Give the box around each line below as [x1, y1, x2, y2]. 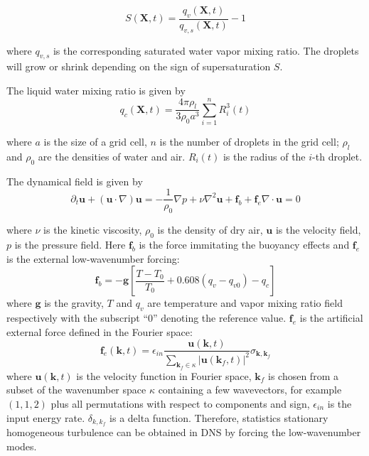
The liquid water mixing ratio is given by [6, 83, 186, 98]
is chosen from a [268, 368, 338, 383]
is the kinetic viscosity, [43, 222, 142, 237]
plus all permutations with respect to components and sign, [50, 396, 310, 411]
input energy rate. [6, 410, 85, 425]
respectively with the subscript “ [6, 310, 149, 325]
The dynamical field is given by [6, 173, 143, 188]
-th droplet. [312, 148, 363, 163]
